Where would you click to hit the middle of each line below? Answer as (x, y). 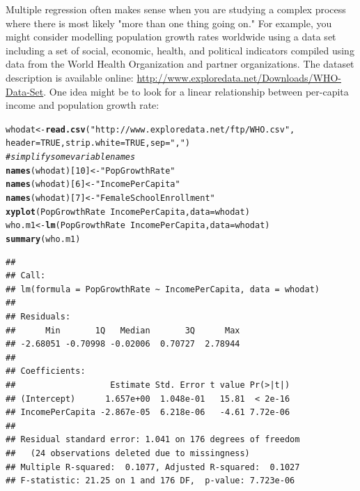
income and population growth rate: (83, 105)
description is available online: (70, 77)
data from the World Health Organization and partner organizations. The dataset (180, 64)
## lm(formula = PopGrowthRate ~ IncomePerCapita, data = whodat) (163, 289)
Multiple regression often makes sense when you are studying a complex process (176, 9)
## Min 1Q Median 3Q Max (123, 330)
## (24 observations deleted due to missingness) (128, 453)
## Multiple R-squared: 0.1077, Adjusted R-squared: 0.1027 (153, 467)
